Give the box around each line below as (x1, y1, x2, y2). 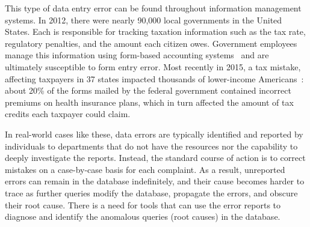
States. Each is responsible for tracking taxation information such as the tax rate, (5, 25, 306, 38)
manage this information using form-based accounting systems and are (5, 49, 269, 61)
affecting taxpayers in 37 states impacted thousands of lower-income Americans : (5, 72, 304, 85)
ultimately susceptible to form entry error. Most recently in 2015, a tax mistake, (5, 60, 301, 73)
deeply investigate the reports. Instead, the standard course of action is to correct (5, 151, 306, 164)
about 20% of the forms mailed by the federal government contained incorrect (5, 84, 291, 97)
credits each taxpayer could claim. (5, 107, 131, 120)
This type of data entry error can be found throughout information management (5, 2, 302, 14)
